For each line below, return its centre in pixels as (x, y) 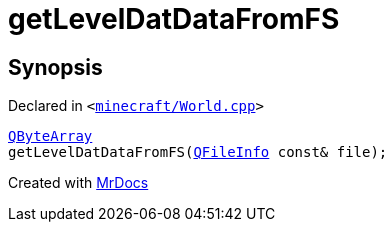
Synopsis (55, 67)
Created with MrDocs (78, 183)
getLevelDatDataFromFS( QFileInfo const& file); (198, 152)
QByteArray (50, 136)
